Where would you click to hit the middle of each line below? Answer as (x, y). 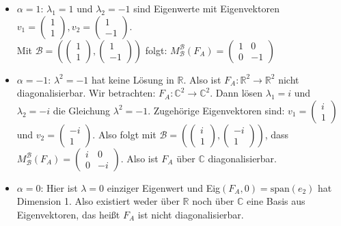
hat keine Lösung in (133, 79)
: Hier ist (59, 187)
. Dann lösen (236, 93)
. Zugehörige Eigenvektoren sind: (216, 110)
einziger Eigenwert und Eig (164, 187)
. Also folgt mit (124, 134)
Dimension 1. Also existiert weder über (98, 201)
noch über (213, 201)
